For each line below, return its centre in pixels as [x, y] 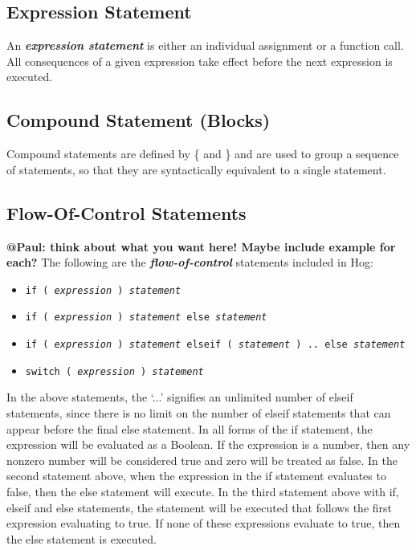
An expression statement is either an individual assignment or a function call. [205, 45]
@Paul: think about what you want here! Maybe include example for [201, 246]
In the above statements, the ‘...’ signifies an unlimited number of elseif [180, 397]
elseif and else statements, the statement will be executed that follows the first [200, 507]
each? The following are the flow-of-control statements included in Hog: [190, 262]
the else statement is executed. [82, 538]
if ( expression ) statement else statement [146, 318]
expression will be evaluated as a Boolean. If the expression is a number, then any [208, 444]
